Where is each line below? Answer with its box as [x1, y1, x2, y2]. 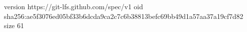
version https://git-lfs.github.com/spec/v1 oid [4, 1, 143, 11]
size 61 [4, 20, 24, 31]
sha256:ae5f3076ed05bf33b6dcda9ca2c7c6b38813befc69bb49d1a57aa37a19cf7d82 [4, 11, 244, 21]
